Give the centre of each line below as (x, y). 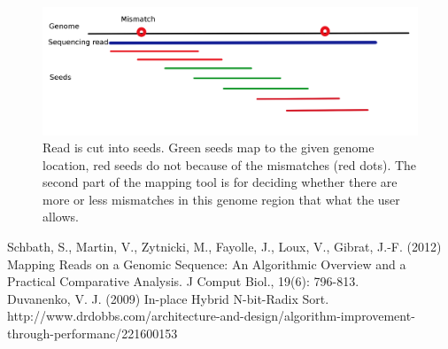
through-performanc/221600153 (93, 333)
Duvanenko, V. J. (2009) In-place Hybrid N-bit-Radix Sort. (168, 298)
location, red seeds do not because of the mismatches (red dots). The (230, 164)
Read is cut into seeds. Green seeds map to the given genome (209, 147)
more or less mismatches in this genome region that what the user (221, 199)
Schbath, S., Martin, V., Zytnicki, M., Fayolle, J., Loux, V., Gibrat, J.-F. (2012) (224, 247)
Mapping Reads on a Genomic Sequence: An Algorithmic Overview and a (207, 264)
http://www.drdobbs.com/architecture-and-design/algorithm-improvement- (211, 316)
